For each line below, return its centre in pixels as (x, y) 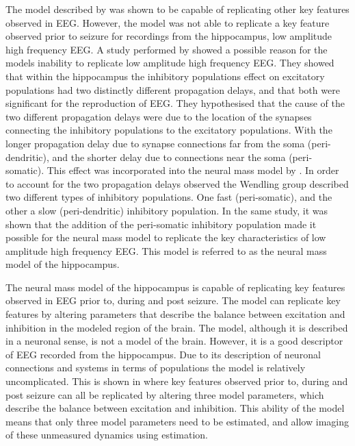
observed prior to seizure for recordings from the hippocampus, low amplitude (169, 36)
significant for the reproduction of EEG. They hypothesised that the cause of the (175, 103)
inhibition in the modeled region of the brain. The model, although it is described (177, 327)
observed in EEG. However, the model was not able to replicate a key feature (168, 22)
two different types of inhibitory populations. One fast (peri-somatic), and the (169, 197)
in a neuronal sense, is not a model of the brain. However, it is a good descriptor (174, 341)
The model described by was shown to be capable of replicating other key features (177, 9)
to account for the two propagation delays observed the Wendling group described (177, 183)
